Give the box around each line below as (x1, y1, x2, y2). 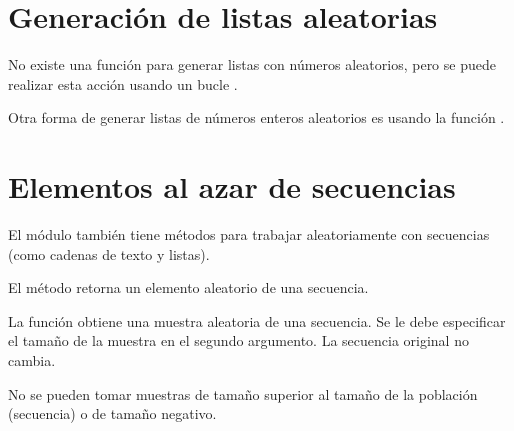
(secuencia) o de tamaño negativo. (8, 403, 217, 424)
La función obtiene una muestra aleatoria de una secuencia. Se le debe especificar (8, 310, 506, 331)
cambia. (8, 350, 56, 370)
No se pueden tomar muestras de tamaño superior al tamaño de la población (8, 383, 478, 404)
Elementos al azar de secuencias (8, 166, 456, 207)
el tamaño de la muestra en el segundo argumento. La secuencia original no (8, 330, 469, 351)
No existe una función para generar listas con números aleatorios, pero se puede (8, 54, 496, 75)
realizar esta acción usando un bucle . (8, 73, 238, 94)
